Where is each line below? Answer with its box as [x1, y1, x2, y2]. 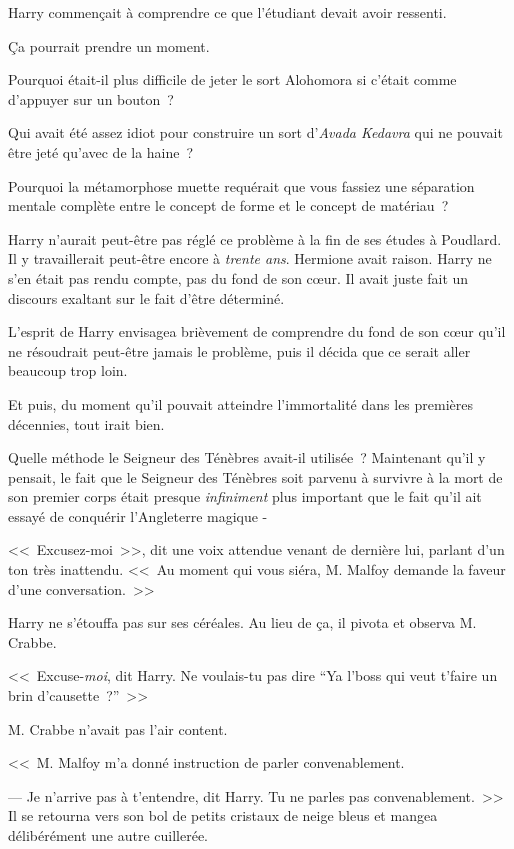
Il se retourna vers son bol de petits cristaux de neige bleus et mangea [8, 805, 438, 826]
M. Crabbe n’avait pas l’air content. [8, 718, 228, 739]
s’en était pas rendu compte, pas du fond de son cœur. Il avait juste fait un [8, 267, 469, 288]
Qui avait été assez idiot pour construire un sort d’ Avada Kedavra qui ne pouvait [8, 122, 503, 143]
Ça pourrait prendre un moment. [8, 35, 210, 56]
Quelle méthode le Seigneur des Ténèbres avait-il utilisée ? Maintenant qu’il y [8, 447, 486, 468]
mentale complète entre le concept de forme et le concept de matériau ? [8, 195, 449, 216]
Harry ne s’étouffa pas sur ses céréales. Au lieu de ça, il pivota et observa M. [8, 612, 477, 633]
